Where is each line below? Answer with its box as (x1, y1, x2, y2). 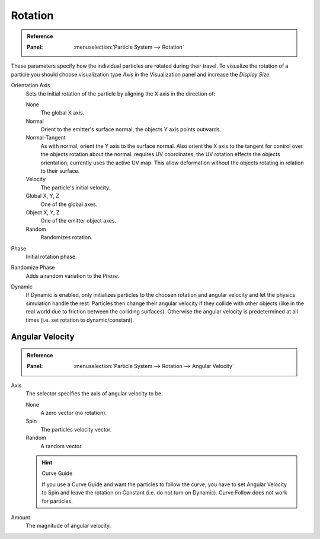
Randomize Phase (11, 264, 55, 271)
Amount (11, 513, 31, 521)
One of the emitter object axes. (40, 217, 117, 224)
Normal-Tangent (25, 134, 66, 141)
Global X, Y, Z (25, 192, 59, 199)
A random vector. (40, 442, 83, 449)
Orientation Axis (11, 82, 50, 89)
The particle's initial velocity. (40, 184, 111, 191)
